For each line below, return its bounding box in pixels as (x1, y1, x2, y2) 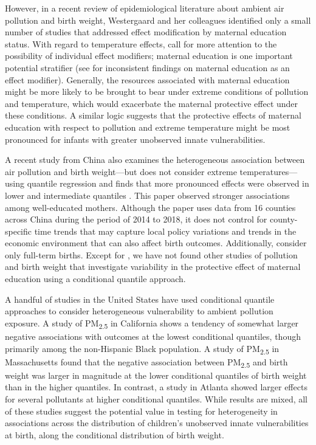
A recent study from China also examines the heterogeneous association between (5, 153, 305, 166)
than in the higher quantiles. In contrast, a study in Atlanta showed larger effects (5, 381, 307, 393)
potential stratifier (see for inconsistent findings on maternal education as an (5, 61, 290, 74)
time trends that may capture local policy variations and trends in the (34, 224, 297, 237)
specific (5, 224, 32, 237)
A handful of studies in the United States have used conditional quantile (5, 292, 275, 305)
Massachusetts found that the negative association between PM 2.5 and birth (5, 355, 288, 370)
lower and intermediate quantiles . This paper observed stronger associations (5, 188, 290, 201)
